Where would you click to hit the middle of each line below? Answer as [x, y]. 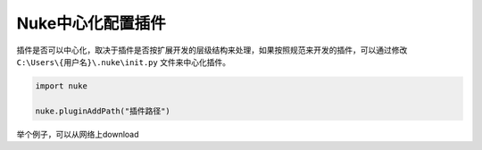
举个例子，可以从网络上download [78, 134]
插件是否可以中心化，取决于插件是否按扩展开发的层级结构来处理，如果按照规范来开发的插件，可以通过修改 [212, 50]
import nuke [62, 86]
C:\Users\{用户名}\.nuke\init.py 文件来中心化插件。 [124, 62]
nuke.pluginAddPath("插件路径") [103, 111]
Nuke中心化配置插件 [91, 23]
